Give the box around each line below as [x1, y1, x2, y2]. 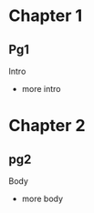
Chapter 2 [8, 116, 86, 137]
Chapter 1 [8, 5, 83, 26]
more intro [21, 84, 61, 94]
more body [21, 193, 64, 204]
